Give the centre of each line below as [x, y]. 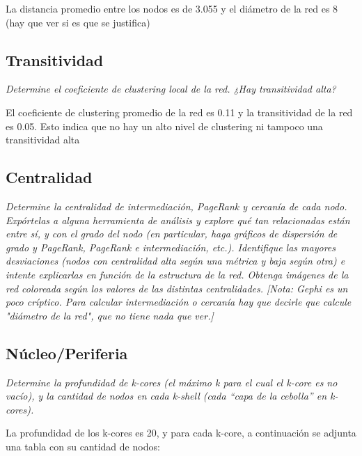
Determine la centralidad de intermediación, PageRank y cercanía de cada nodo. [176, 206]
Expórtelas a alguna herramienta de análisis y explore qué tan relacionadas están [178, 220]
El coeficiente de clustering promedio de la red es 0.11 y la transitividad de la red [179, 112]
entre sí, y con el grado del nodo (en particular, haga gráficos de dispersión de [172, 234]
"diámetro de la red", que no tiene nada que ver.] [110, 315]
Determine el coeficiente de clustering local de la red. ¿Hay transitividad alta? [171, 89]
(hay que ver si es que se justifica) [78, 22]
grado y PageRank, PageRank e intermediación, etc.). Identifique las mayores [171, 247]
